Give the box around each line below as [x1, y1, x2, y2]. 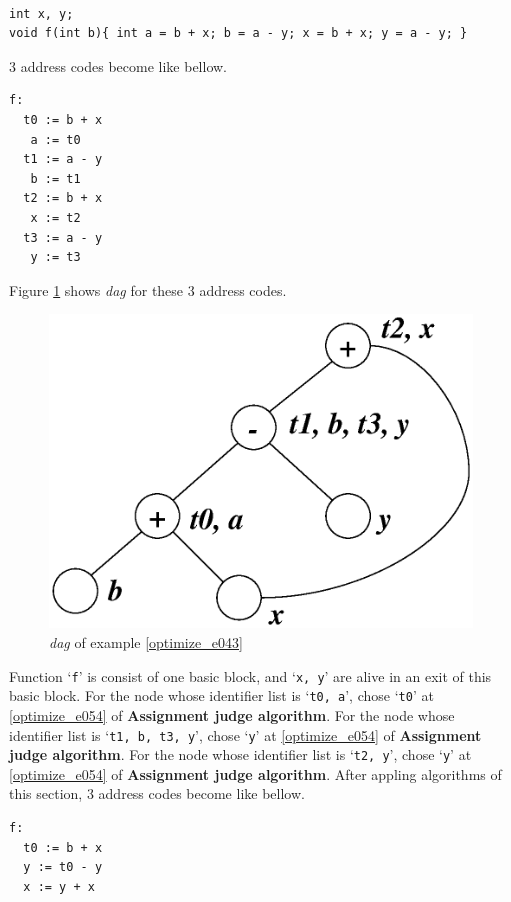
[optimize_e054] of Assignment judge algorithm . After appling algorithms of [9, 763, 502, 784]
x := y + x [23, 879, 95, 894]
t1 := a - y [23, 152, 103, 167]
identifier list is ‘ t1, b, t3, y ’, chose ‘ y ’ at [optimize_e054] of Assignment [9, 724, 482, 745]
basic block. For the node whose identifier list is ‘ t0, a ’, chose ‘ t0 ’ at [9, 685, 434, 706]
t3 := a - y [23, 230, 103, 245]
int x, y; [9, 6, 74, 21]
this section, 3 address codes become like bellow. [9, 783, 305, 804]
